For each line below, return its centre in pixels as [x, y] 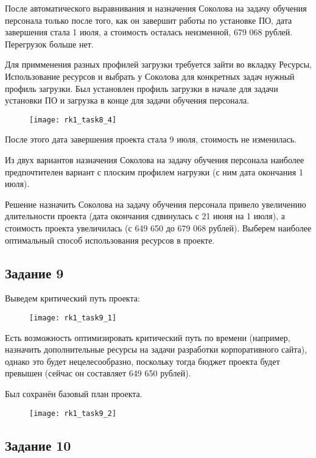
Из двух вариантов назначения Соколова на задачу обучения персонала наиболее [155, 160]
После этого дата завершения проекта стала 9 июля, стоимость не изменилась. [151, 139]
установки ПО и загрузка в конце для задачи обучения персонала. [127, 100]
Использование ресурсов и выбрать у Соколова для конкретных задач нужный [150, 76]
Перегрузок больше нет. [49, 44]
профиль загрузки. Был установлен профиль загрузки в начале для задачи [142, 88]
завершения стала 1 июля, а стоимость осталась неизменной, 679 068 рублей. [149, 32]
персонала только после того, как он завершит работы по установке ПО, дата [149, 20]
